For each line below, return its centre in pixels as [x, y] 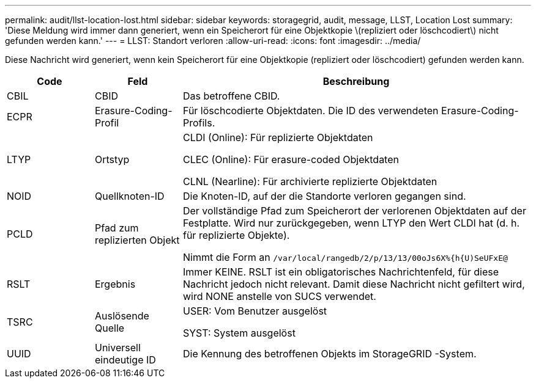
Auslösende [122, 316]
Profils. [199, 123]
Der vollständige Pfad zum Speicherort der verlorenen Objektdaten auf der [354, 211]
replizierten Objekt [137, 240]
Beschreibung [356, 81]
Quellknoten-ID [129, 196]
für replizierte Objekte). [236, 235]
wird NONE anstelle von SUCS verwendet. [279, 296]
